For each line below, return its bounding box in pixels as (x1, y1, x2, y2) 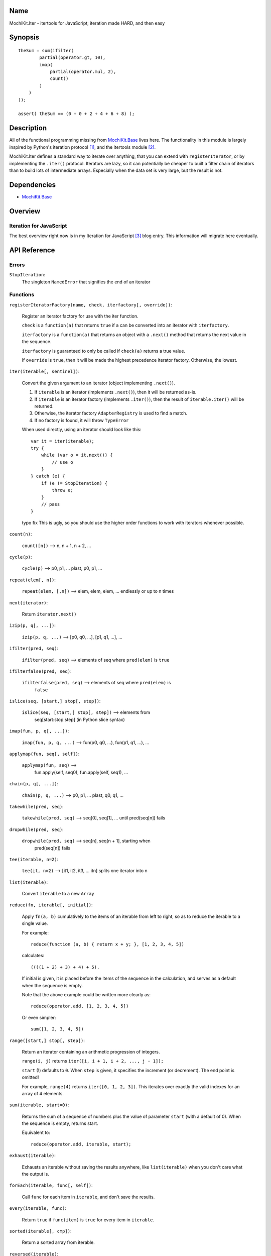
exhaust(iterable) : (9, 1153, 56, 1159)
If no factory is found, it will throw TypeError (34, 417, 129, 423)
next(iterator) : (9, 599, 48, 605)
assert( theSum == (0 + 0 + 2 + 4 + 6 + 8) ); (18, 111, 135, 117)
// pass (41, 501, 60, 507)
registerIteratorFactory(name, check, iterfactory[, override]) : (9, 301, 173, 307)
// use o (52, 459, 73, 465)
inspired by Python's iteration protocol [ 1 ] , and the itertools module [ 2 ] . (9, 144, 156, 150)
